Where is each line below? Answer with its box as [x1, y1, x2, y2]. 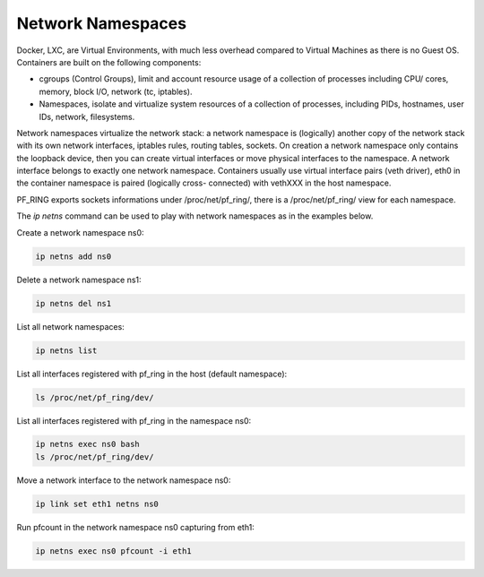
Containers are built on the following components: [16, 56, 202, 67]
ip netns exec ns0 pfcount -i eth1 [35, 546, 192, 555]
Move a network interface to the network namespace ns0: [16, 475, 231, 486]
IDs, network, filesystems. [39, 111, 135, 122]
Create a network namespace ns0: [16, 227, 144, 237]
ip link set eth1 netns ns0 [35, 498, 159, 509]
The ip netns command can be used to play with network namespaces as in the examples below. [16, 211, 374, 221]
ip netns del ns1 [35, 298, 112, 308]
